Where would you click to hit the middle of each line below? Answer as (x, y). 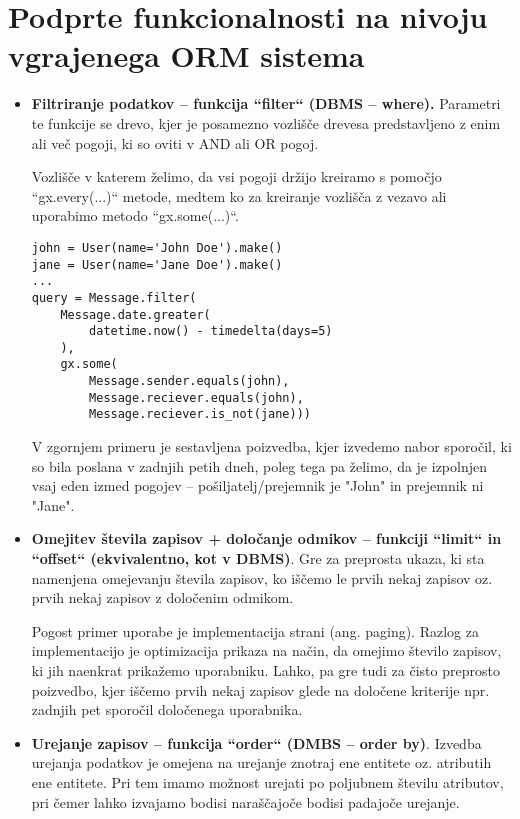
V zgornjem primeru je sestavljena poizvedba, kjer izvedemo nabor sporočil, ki (271, 446)
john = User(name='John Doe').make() (157, 247)
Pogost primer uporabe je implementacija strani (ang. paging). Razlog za (255, 630)
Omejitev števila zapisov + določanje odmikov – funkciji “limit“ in (266, 538)
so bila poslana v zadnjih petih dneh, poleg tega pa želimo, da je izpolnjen (259, 465)
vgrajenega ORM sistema (186, 55)
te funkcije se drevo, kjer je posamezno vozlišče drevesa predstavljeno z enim (266, 122)
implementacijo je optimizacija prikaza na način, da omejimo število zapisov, (266, 650)
